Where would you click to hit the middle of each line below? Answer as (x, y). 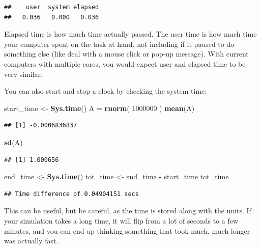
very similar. (23, 74)
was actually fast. (31, 241)
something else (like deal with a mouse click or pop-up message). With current (126, 54)
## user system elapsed (52, 7)
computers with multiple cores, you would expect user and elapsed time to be (125, 63)
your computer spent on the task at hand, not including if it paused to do (119, 44)
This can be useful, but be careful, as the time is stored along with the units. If (128, 211)
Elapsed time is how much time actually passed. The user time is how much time (130, 34)
